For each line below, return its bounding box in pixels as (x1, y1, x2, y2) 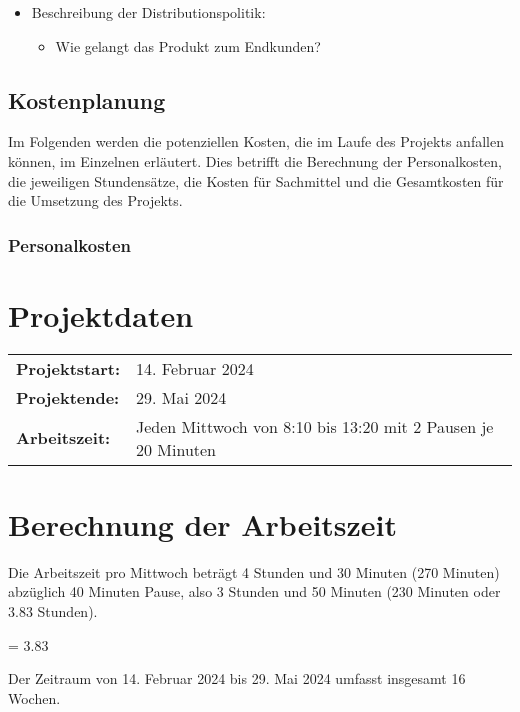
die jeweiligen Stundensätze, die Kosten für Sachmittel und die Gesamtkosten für (8, 170, 504, 191)
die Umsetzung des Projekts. (8, 190, 183, 211)
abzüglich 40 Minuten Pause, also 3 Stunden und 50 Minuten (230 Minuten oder (8, 581, 501, 602)
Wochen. (8, 687, 61, 708)
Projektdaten (8, 294, 194, 335)
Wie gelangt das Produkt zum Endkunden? (55, 35, 321, 56)
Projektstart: (16, 356, 120, 380)
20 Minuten (135, 437, 217, 461)
